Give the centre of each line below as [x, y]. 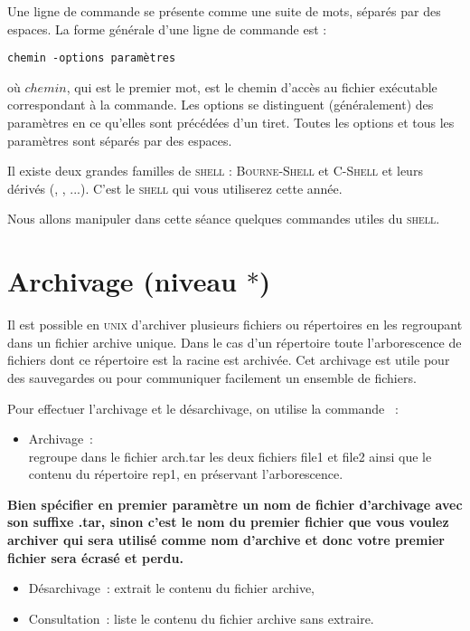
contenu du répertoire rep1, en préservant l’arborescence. [186, 474]
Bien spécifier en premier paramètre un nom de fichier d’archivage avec [235, 504]
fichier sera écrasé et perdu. [95, 557]
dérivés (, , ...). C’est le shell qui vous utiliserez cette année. [175, 188]
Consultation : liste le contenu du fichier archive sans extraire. [201, 618]
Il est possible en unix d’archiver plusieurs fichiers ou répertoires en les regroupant [235, 325]
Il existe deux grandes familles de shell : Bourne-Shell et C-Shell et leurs [215, 171]
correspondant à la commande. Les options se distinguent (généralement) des [221, 105]
